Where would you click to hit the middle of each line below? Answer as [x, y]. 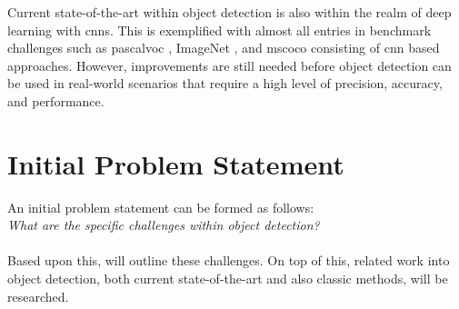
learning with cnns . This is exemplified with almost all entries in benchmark [220, 30]
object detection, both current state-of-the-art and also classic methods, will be [228, 279]
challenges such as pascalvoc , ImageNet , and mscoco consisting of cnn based [224, 48]
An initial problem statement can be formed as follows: [161, 207]
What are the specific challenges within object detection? [164, 225]
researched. [38, 296]
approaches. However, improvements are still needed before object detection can [229, 65]
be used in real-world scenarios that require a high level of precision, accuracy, [225, 83]
